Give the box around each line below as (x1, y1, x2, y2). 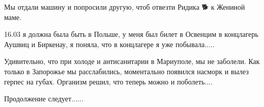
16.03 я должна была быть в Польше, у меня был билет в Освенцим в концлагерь (4, 29, 258, 39)
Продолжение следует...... (4, 93, 84, 104)
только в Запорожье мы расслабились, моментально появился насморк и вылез (4, 66, 249, 76)
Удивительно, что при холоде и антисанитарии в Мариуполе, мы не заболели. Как (4, 56, 260, 67)
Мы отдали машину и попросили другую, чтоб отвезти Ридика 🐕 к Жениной (4, 2, 245, 12)
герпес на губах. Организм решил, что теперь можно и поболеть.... (4, 76, 213, 87)
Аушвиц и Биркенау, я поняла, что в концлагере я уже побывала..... (4, 38, 215, 49)
